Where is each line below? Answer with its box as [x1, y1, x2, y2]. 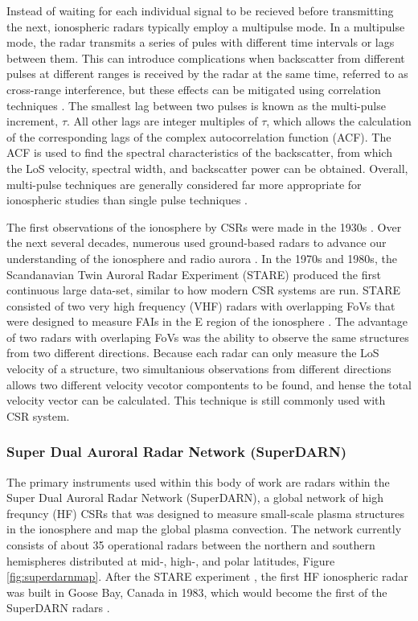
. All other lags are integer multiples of [67, 113, 258, 130]
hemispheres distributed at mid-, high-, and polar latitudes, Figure [6, 552, 335, 569]
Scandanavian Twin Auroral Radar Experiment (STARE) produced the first [6, 265, 381, 282]
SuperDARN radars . [6, 599, 110, 616]
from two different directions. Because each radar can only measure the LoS [6, 344, 379, 361]
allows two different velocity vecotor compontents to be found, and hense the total [6, 376, 412, 393]
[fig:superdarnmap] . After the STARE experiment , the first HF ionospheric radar [6, 568, 408, 585]
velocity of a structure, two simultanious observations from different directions [6, 360, 391, 377]
